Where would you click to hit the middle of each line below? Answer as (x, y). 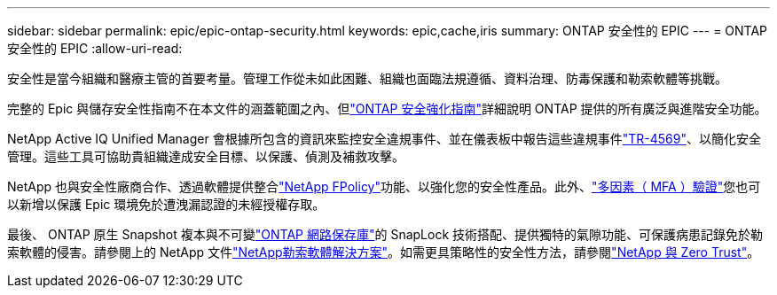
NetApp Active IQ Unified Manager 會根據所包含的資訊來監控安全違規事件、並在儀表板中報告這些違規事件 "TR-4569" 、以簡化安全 (384, 139)
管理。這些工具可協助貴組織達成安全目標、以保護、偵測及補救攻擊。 (206, 156)
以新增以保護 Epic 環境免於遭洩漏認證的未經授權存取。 (166, 204)
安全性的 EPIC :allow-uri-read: (95, 48)
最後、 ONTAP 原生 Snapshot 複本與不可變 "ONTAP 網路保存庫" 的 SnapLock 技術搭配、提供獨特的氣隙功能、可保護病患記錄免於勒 (385, 234)
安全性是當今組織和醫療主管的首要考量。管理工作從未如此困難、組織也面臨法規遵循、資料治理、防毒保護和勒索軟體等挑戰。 (367, 78)
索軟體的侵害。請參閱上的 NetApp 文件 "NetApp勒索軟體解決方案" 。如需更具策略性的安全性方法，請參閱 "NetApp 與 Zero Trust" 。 (384, 252)
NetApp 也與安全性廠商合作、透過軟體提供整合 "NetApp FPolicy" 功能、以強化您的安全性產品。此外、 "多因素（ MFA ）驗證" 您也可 (384, 186)
